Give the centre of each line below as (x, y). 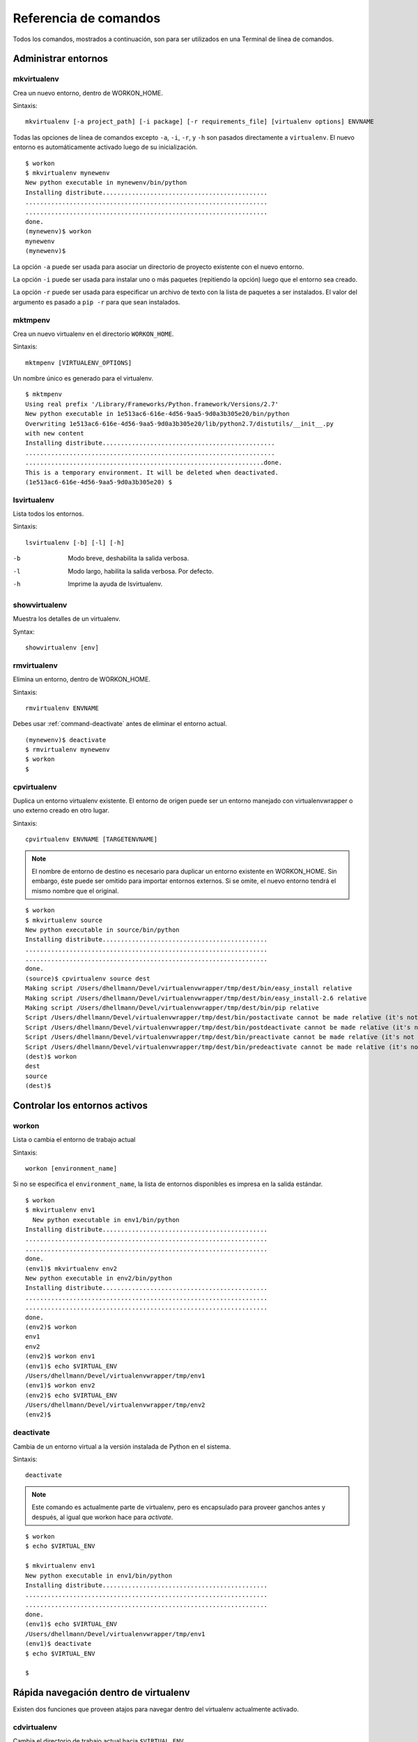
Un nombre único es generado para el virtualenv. (83, 378)
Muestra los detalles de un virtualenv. (67, 619)
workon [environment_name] (71, 1169)
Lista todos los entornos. (48, 514)
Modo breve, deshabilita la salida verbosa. (129, 558)
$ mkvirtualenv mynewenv (68, 173)
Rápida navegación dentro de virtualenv (102, 1693)
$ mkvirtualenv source (64, 920)
